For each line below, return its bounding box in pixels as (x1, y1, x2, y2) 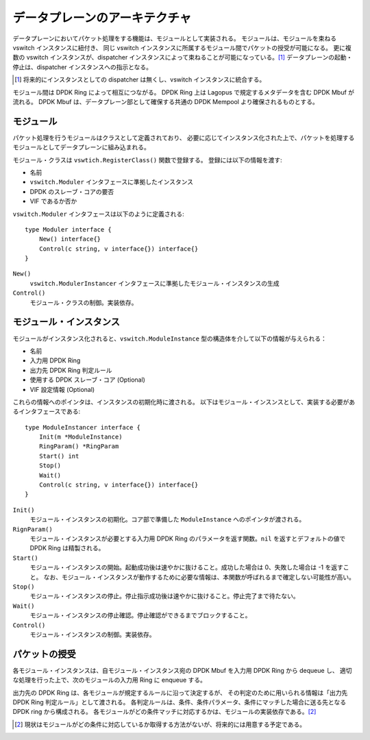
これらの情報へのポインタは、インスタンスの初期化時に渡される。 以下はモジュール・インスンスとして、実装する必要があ (12, 397, 356, 406)
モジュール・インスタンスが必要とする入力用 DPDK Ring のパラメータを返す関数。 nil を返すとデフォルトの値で (29, 534, 346, 543)
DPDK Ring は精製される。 (29, 544, 105, 552)
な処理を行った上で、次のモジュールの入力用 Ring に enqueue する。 (12, 676, 207, 684)
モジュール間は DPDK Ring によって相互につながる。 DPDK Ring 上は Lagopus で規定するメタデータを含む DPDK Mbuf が (12, 88, 355, 96)
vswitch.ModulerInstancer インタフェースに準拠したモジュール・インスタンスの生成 (29, 279, 280, 287)
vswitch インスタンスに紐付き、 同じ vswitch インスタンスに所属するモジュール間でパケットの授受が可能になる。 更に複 (12, 43, 352, 51)
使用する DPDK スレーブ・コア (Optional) (29, 375, 145, 384)
